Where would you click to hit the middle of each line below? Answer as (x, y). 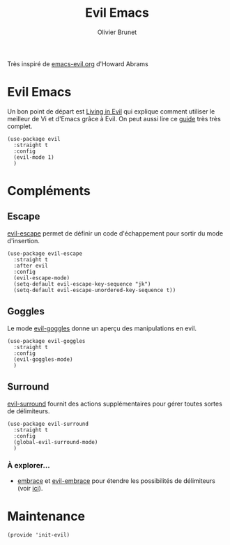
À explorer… (29, 466)
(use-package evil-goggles (46, 341)
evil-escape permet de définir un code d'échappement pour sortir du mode (115, 233)
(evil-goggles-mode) (43, 359)
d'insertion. (24, 240)
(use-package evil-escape (45, 253)
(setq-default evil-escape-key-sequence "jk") (82, 284)
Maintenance (46, 516)
